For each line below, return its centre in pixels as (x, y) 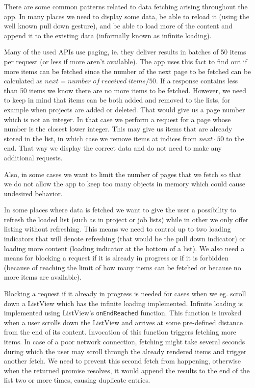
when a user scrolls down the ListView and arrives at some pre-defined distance (123, 322)
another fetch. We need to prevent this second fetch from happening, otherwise (122, 361)
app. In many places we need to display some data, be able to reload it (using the (127, 16)
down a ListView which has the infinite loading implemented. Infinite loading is (123, 303)
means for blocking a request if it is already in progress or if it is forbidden (116, 258)
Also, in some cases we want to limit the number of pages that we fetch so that (123, 174)
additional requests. (33, 157)
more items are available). (43, 277)
